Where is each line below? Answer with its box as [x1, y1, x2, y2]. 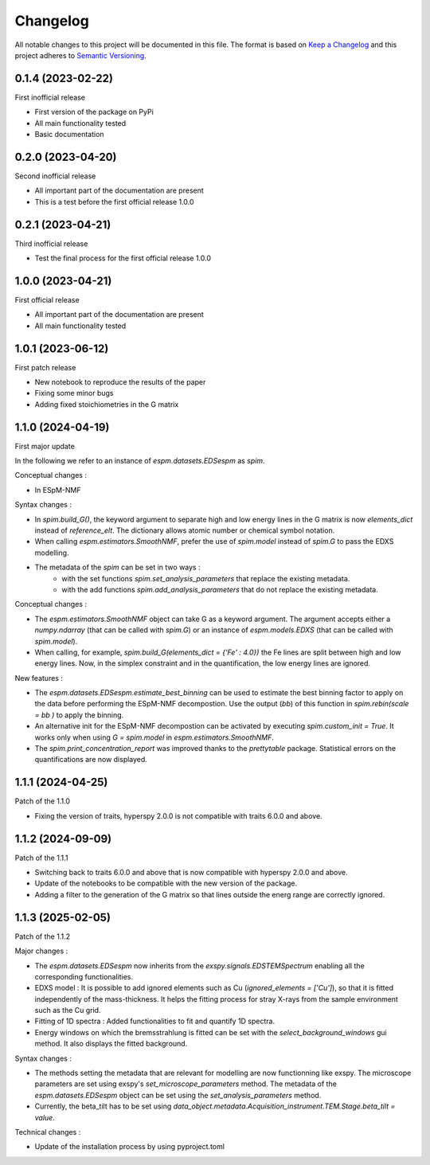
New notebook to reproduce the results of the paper [34, 377, 206, 386]
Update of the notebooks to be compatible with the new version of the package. [34, 878, 298, 888]
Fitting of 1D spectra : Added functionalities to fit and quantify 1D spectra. [34, 1016, 275, 1026]
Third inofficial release [14, 239, 88, 248]
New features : [14, 673, 64, 682]
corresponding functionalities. [34, 971, 134, 981]
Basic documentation [34, 130, 104, 139]
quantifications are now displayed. [34, 755, 147, 764]
